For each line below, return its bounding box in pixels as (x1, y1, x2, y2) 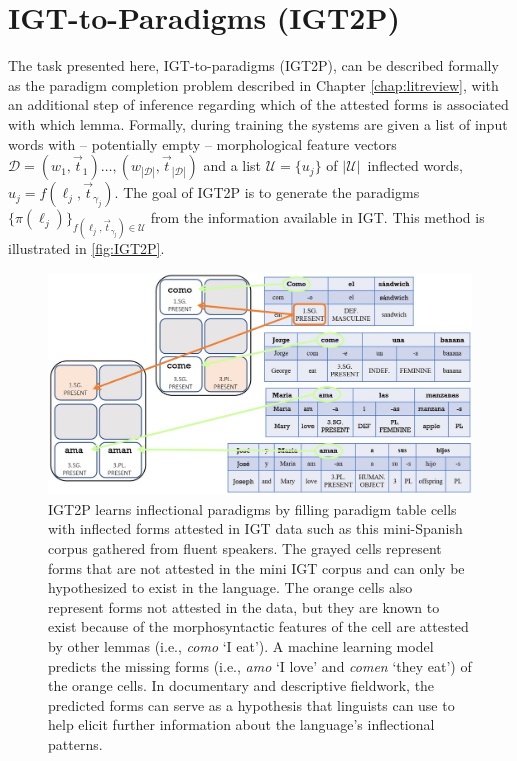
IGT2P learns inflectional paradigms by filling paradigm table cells (48, 498, 457, 519)
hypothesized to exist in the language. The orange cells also (48, 577, 413, 598)
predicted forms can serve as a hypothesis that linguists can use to (48, 694, 455, 715)
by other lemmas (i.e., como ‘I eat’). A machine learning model (48, 635, 434, 656)
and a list (203, 155, 262, 176)
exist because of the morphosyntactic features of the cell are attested (48, 616, 469, 637)
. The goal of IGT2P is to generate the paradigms (114, 182, 420, 203)
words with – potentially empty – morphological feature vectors (8, 133, 397, 154)
